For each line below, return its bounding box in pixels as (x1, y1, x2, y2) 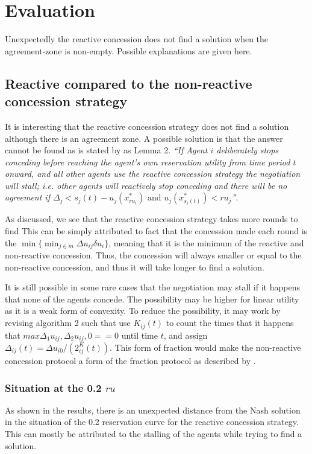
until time (121, 328, 158, 341)
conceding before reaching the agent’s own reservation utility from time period (5, 155, 290, 168)
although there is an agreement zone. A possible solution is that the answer (5, 132, 283, 144)
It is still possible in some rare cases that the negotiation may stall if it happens (5, 281, 300, 293)
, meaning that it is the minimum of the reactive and (108, 236, 304, 249)
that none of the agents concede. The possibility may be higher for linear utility (5, 292, 299, 305)
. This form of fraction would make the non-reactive (109, 340, 301, 353)
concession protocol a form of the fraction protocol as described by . (5, 354, 256, 366)
